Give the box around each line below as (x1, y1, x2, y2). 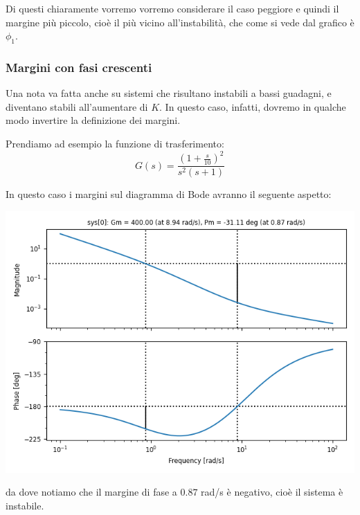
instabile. (6, 498, 44, 512)
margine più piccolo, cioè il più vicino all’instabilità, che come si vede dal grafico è (6, 15, 354, 29)
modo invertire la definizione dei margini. (6, 113, 181, 127)
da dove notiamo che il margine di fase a (6, 485, 177, 499)
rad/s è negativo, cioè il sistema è (201, 485, 343, 499)
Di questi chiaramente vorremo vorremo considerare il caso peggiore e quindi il (6, 1, 339, 15)
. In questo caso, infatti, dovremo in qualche (159, 99, 346, 114)
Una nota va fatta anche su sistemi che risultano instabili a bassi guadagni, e (6, 86, 332, 100)
